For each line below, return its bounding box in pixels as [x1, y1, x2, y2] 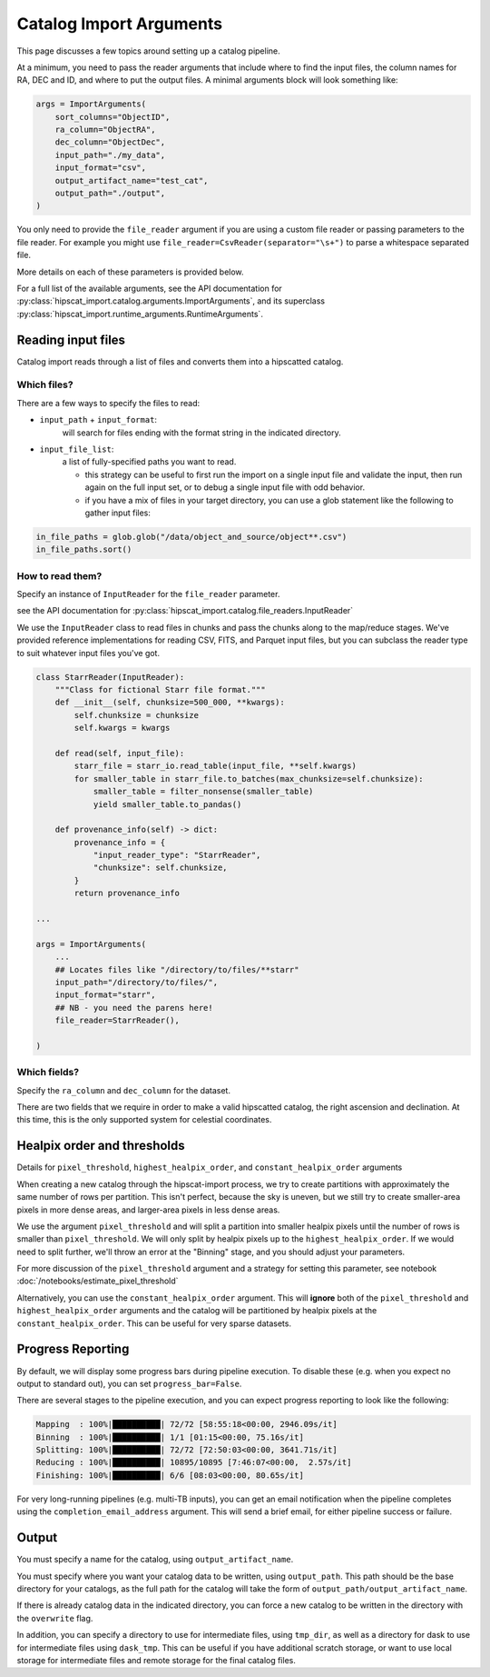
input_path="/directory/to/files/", [54, 977, 218, 987]
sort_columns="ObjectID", [54, 112, 171, 122]
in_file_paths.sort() [35, 544, 132, 554]
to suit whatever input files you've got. [16, 647, 161, 658]
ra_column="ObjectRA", [54, 125, 156, 135]
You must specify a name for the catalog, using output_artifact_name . [16, 1554, 294, 1565]
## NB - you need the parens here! [54, 1003, 213, 1013]
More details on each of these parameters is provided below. [16, 266, 244, 277]
